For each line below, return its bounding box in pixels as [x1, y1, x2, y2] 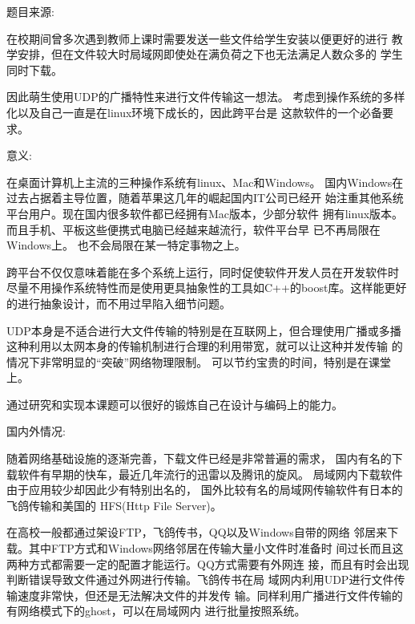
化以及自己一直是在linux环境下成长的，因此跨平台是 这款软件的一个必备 [6, 103, 383, 120]
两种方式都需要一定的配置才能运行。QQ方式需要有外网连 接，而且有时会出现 [6, 555, 409, 572]
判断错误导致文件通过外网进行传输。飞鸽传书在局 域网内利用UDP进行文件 [6, 571, 394, 588]
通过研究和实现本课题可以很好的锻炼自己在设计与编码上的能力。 [6, 395, 343, 412]
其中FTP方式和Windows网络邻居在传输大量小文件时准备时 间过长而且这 [28, 540, 404, 557]
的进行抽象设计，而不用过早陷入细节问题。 [6, 294, 231, 311]
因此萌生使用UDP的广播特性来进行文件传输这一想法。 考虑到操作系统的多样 [6, 88, 405, 105]
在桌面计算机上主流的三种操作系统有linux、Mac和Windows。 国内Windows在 [6, 173, 404, 190]
